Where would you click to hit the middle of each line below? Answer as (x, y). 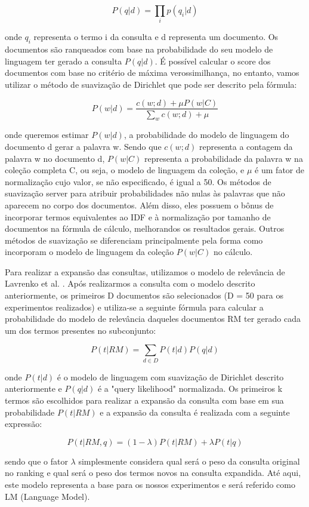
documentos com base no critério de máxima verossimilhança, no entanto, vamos (152, 73)
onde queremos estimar (47, 135)
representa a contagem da (246, 146)
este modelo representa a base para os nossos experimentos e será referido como (150, 484)
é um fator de (279, 170)
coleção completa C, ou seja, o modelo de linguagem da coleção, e (125, 170)
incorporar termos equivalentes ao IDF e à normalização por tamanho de (138, 216)
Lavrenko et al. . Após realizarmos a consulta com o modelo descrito (130, 283)
